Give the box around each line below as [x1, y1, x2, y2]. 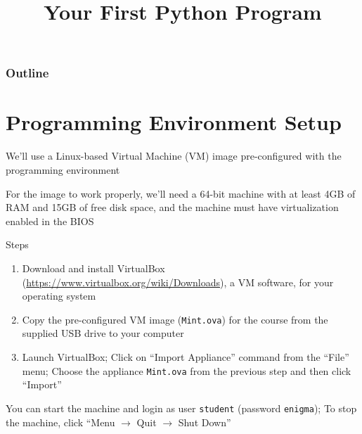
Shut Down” [178, 414, 231, 429]
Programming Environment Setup [6, 108, 342, 136]
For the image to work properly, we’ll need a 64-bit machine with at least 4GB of [6, 186, 356, 200]
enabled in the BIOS [6, 213, 94, 228]
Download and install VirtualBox [22, 260, 165, 275]
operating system [22, 288, 96, 303]
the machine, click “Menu [6, 414, 115, 429]
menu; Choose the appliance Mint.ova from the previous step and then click [22, 363, 351, 378]
